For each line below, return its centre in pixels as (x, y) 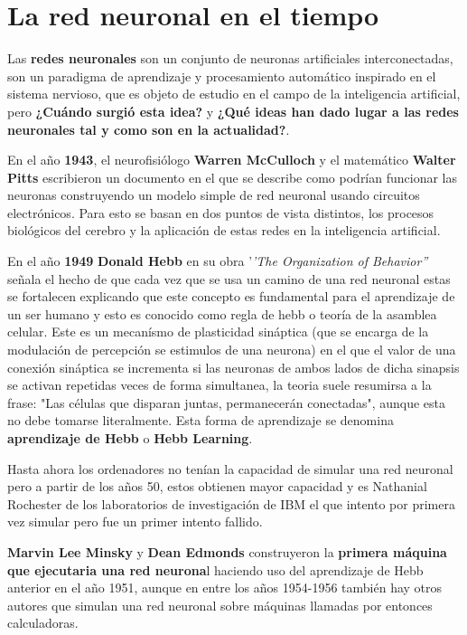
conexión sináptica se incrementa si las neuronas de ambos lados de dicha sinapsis (233, 367)
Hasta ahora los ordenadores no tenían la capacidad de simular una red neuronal (230, 468)
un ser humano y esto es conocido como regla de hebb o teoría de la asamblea (222, 313)
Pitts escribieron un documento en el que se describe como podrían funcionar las (233, 177)
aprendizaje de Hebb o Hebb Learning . (130, 438)
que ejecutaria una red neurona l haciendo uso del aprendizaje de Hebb (215, 569)
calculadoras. (43, 623)
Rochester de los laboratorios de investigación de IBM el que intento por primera (231, 503)
